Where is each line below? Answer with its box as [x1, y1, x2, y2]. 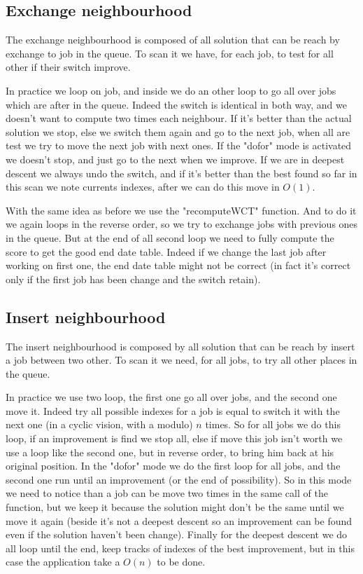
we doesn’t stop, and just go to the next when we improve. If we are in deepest [6, 151, 345, 166]
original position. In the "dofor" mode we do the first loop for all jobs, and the [6, 458, 341, 473]
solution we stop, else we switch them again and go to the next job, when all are [6, 124, 350, 139]
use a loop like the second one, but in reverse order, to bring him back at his [6, 444, 334, 459]
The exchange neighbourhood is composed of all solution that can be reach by [6, 32, 340, 47]
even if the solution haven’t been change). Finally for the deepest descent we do [6, 527, 348, 542]
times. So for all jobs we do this [205, 417, 341, 432]
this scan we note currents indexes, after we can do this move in [6, 179, 280, 194]
